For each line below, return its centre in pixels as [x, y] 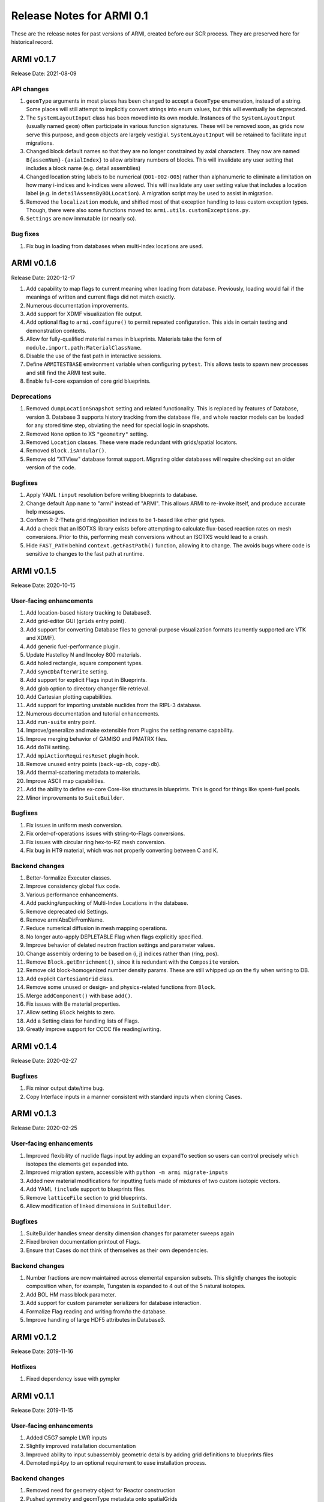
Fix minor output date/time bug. [65, 1088]
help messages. [46, 511]
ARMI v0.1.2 [34, 1337]
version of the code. [51, 467]
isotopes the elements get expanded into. [77, 1164]
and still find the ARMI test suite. [66, 372]
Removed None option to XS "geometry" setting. [87, 434]
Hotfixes [24, 1367]
